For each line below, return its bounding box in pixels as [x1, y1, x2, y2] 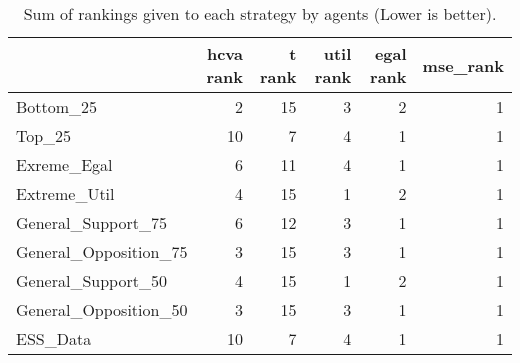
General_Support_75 [16, 211, 167, 234]
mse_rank [422, 53, 504, 77]
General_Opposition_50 [16, 298, 188, 321]
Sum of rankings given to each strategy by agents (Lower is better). [23, 2, 497, 25]
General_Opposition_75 [16, 240, 188, 263]
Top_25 [16, 124, 72, 147]
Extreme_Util [16, 182, 115, 205]
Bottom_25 [16, 95, 98, 118]
